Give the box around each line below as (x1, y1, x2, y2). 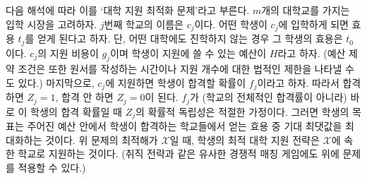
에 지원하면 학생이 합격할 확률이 (105, 75, 246, 90)
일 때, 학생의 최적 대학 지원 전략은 (169, 132, 320, 147)
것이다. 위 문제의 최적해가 (45, 132, 158, 147)
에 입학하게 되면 (278, 16, 349, 31)
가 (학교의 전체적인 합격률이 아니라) (190, 90, 347, 104)
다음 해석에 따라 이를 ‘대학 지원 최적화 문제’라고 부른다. (6, 3, 250, 17)
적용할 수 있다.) (18, 160, 86, 175)
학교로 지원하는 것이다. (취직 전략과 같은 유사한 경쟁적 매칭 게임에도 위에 (18, 146, 339, 161)
